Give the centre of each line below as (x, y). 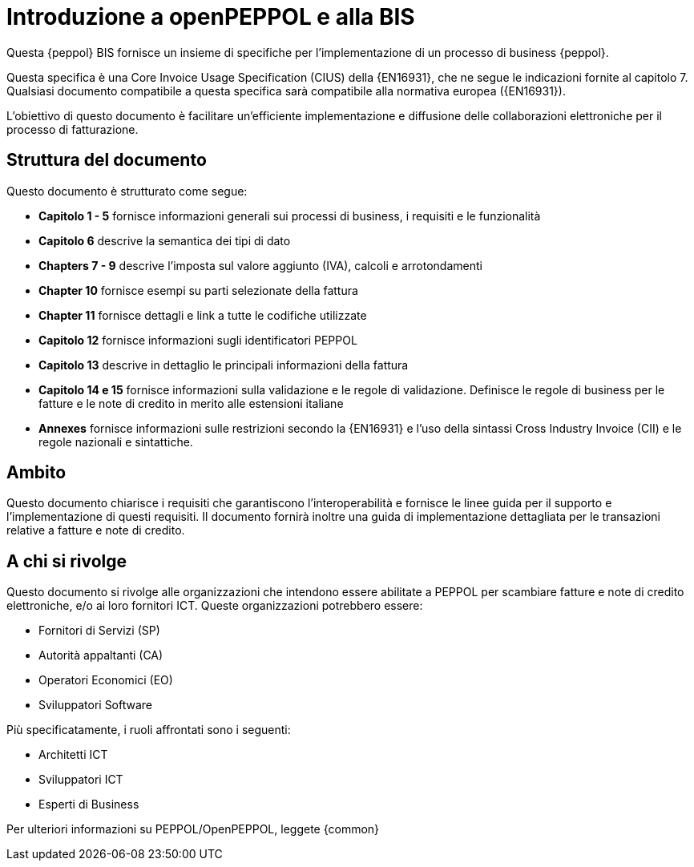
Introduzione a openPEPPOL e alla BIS (211, 17)
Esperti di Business (89, 804)
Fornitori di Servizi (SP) (99, 631)
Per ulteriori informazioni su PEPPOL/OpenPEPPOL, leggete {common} (193, 829)
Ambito (36, 473)
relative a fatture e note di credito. (96, 530)
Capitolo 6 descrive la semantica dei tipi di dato (165, 240)
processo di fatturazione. (73, 129)
